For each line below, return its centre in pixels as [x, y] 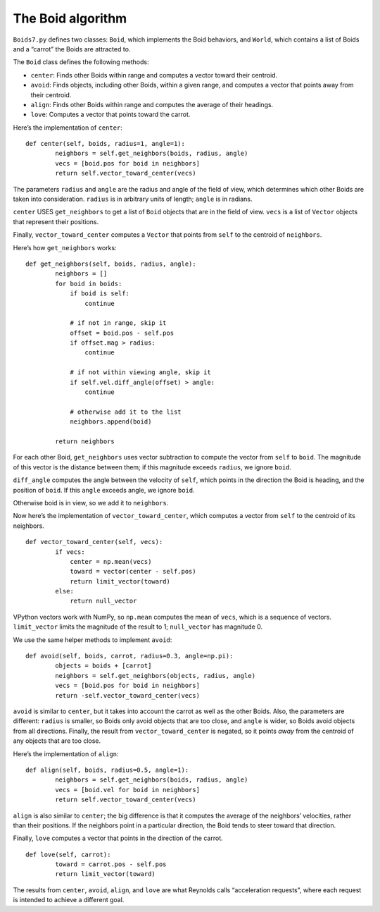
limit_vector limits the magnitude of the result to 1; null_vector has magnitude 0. [138, 627]
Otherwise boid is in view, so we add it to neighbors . [91, 503]
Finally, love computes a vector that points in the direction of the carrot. [118, 838]
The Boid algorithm [70, 18]
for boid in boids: [89, 283]
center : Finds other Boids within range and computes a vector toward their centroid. [154, 75]
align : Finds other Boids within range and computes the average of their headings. [152, 104]
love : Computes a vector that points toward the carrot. [110, 115]
